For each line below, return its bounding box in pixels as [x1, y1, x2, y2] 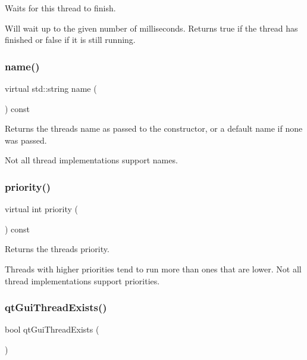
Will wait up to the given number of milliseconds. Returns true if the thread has [5, 21, 298, 34]
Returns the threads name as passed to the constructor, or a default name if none [5, 122, 303, 135]
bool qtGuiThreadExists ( [5, 323, 99, 336]
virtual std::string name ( [5, 82, 97, 94]
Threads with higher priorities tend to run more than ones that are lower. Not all [5, 262, 302, 275]
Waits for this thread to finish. [5, 2, 116, 14]
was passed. [5, 134, 47, 146]
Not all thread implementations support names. [5, 154, 178, 166]
